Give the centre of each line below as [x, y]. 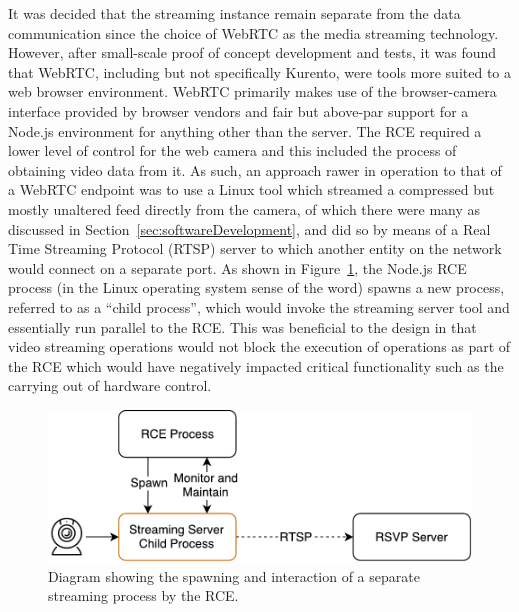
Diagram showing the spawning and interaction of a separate [234, 575]
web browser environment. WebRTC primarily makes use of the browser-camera [252, 91]
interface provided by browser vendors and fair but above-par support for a [238, 110]
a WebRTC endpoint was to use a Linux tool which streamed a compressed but [251, 189]
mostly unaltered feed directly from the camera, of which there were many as [244, 208]
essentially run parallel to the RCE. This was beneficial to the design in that [242, 326]
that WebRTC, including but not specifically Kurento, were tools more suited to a [260, 71]
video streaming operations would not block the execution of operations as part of [259, 346]
